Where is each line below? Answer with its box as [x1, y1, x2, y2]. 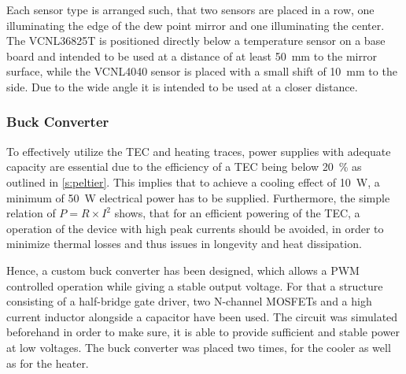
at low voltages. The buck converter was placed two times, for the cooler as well [6, 339, 391, 355]
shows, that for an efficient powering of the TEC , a [114, 205, 360, 221]
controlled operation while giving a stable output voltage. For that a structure [6, 277, 383, 294]
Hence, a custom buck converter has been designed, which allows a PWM [6, 261, 360, 278]
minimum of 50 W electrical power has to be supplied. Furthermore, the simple [6, 189, 390, 206]
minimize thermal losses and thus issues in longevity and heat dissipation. [6, 235, 362, 252]
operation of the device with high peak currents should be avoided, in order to [6, 220, 384, 236]
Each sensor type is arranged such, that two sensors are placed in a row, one [6, 2, 375, 17]
